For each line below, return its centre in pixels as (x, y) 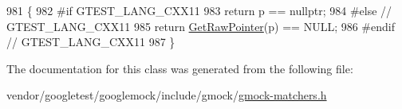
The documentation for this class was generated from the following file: (180, 68)
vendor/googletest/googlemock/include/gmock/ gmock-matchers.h (167, 95)
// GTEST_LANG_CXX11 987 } (91, 42)
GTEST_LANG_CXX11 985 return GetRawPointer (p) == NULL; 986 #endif (201, 26)
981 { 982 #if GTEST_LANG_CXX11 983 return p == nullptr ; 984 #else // (199, 10)
